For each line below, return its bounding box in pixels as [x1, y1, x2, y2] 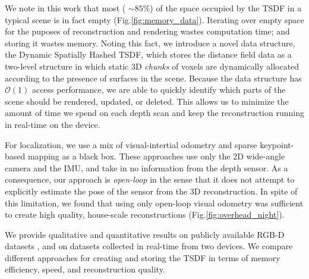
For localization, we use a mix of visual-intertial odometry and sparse [5, 138, 257, 151]
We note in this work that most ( [5, 2, 126, 14]
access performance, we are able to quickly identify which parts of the [31, 83, 286, 96]
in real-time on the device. [5, 118, 100, 130]
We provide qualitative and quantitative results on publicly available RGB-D [5, 228, 285, 240]
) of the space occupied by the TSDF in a [150, 2, 302, 14]
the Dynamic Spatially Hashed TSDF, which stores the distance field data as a [5, 48, 292, 61]
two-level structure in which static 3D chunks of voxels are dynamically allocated [5, 59, 299, 72]
